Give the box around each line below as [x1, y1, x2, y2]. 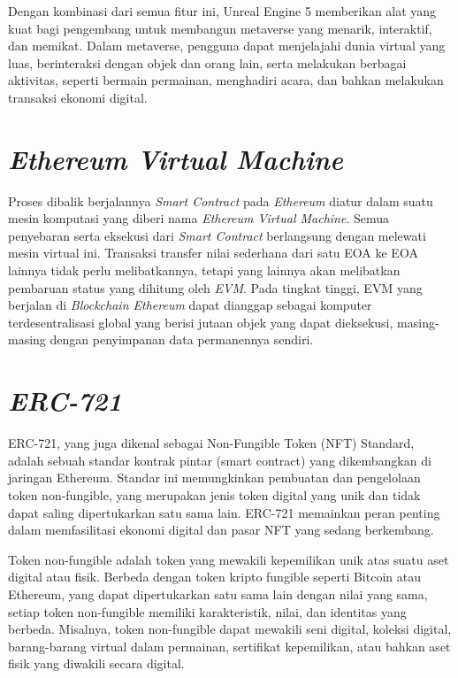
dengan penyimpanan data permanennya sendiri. [50, 330, 314, 349]
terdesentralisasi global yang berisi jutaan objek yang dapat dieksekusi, [8, 312, 393, 331]
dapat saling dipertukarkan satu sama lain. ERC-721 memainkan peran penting [8, 503, 440, 521]
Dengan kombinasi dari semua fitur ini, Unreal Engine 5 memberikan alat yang [8, 2, 437, 19]
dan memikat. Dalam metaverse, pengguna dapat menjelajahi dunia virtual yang [8, 36, 446, 55]
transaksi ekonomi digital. [8, 88, 148, 106]
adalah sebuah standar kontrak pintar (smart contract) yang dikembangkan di [8, 451, 431, 469]
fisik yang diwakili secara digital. [8, 654, 185, 673]
